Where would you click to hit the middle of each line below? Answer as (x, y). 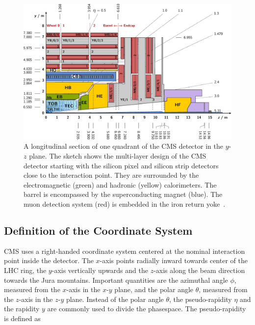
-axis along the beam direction (199, 270)
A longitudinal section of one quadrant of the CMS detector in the (123, 146)
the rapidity (22, 309)
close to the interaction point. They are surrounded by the (111, 175)
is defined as (22, 318)
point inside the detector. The (49, 260)
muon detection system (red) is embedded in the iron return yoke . (125, 203)
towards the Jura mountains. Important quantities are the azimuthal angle (116, 280)
